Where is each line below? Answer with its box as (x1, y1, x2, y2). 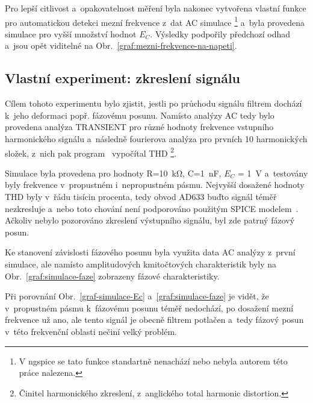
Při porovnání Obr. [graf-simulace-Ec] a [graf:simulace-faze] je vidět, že (5, 290, 269, 302)
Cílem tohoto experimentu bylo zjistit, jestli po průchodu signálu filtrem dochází (5, 97, 302, 110)
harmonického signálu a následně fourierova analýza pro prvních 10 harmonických (5, 133, 308, 145)
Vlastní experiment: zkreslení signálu (5, 69, 240, 87)
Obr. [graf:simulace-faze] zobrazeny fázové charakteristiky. (5, 269, 220, 282)
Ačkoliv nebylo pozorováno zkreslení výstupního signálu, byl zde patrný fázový (5, 214, 295, 226)
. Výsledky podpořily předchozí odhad (150, 27, 291, 40)
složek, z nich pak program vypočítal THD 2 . (5, 145, 177, 159)
